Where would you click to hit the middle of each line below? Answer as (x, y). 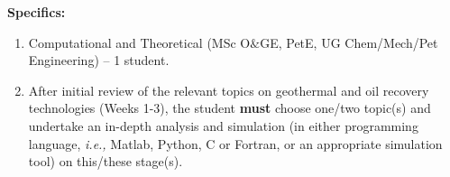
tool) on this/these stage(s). (106, 161)
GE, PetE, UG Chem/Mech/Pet (349, 42)
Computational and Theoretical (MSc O (139, 42)
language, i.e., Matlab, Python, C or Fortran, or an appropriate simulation (235, 143)
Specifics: (37, 12)
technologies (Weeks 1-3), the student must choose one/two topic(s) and (230, 108)
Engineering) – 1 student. (99, 60)
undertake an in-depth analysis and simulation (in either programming (223, 125)
